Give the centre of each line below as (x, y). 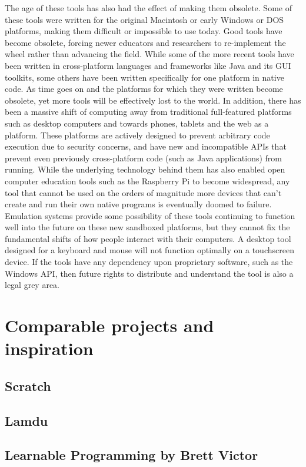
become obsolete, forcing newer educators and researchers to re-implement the (145, 42)
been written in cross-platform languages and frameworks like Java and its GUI (148, 65)
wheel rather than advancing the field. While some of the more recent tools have (149, 54)
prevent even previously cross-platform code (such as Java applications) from (144, 158)
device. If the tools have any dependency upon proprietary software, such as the (149, 262)
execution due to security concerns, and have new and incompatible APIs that (146, 146)
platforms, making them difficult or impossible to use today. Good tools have (144, 31)
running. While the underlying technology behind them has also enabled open (145, 169)
